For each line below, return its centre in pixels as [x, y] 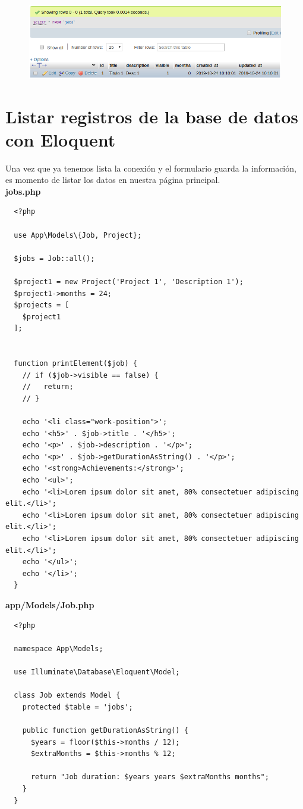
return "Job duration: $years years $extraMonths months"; [150, 777]
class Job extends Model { [67, 696]
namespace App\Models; [59, 648]
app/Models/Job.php [50, 605]
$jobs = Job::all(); [54, 258]
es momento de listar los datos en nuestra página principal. [113, 180]
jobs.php [23, 191]
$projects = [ [42, 305]
